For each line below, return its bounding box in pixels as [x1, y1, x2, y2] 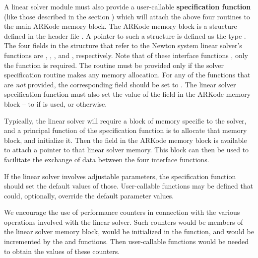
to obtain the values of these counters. [4, 246, 120, 256]
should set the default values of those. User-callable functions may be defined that [4, 181, 254, 191]
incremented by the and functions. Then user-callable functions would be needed [4, 236, 249, 247]
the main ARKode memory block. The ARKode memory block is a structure [4, 21, 237, 31]
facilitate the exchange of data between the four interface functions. [4, 154, 209, 164]
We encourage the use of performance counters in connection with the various [4, 207, 240, 217]
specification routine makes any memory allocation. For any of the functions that [4, 69, 251, 80]
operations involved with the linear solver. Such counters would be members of [4, 216, 243, 227]
